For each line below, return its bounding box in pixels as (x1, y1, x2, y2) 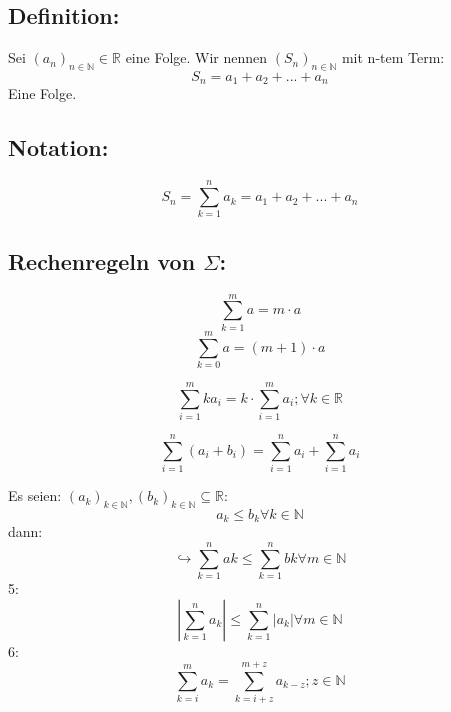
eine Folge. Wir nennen (125, 47, 268, 68)
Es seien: (8, 485, 62, 506)
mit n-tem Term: (341, 47, 445, 68)
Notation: (8, 132, 109, 163)
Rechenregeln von (8, 245, 196, 276)
